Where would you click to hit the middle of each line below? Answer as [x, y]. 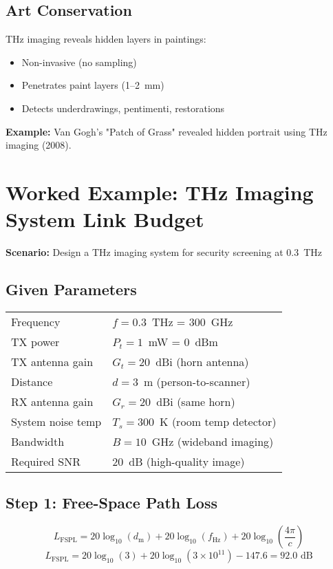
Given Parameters [71, 289]
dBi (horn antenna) [202, 361]
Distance [32, 381]
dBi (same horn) [196, 401]
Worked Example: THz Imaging [160, 192]
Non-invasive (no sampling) [79, 62]
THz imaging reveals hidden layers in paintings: [106, 39]
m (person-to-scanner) [197, 381]
